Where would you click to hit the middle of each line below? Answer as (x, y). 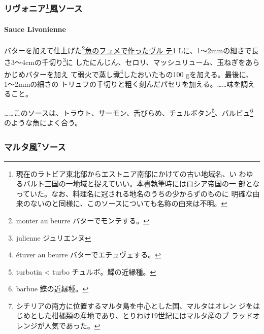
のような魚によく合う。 (43, 123)
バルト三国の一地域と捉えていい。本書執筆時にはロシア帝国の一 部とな (141, 183)
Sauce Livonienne (35, 29)
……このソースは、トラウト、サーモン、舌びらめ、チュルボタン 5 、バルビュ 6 (129, 112)
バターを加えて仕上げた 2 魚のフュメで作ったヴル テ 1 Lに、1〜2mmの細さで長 (131, 49)
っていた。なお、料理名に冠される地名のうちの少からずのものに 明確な (134, 193)
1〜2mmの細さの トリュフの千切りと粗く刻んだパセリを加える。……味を (123, 83)
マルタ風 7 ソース (35, 146)
